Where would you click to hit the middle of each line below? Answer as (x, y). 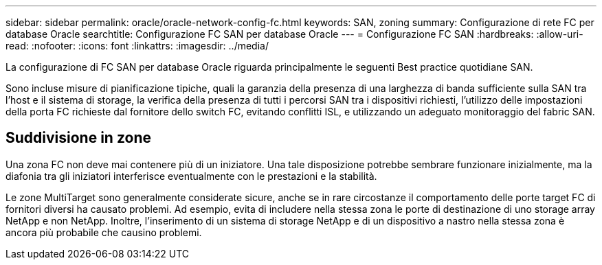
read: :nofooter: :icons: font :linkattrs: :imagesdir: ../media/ (137, 46)
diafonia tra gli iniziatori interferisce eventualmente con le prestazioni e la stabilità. (191, 176)
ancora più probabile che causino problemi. (104, 232)
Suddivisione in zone (78, 138)
